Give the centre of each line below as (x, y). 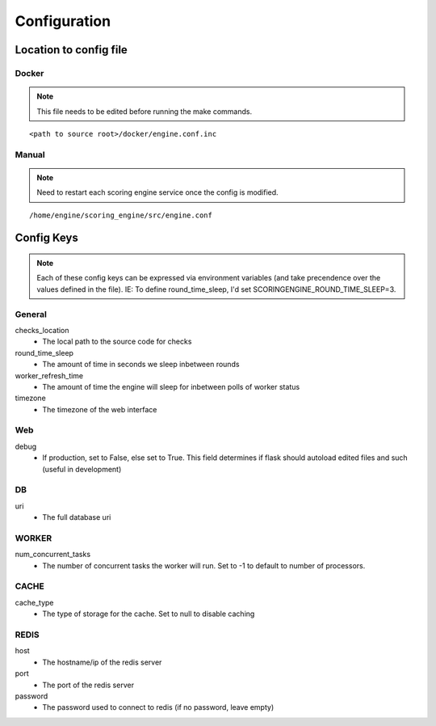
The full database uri (77, 517)
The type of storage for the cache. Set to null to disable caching (149, 614)
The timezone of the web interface (100, 409)
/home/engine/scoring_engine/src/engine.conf (121, 215)
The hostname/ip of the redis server (102, 662)
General (31, 314)
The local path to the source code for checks (117, 342)
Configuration (63, 21)
